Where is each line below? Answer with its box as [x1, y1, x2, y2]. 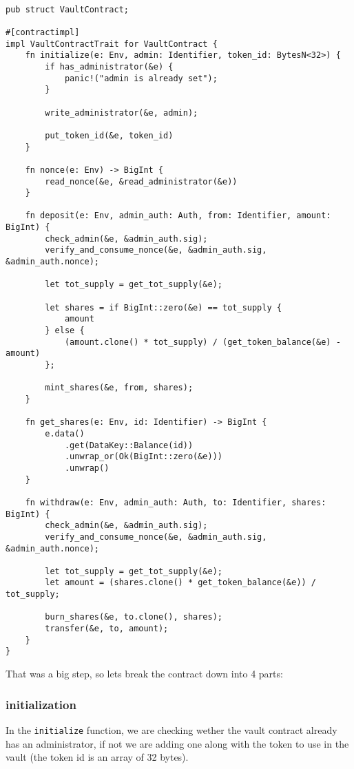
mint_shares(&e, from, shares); [45, 383, 194, 393]
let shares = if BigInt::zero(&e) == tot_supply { [45, 302, 282, 313]
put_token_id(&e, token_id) [45, 130, 174, 140]
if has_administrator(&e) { [45, 61, 174, 72]
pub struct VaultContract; [6, 4, 129, 14]
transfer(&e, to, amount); [45, 624, 169, 634]
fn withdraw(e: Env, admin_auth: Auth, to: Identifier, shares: [25, 497, 326, 507]
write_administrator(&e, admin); [45, 107, 198, 118]
